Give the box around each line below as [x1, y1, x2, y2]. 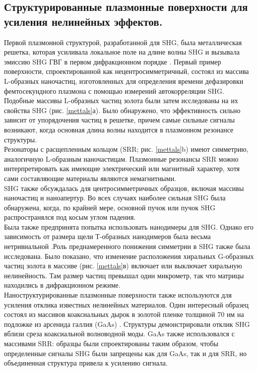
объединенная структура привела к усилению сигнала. [4, 358, 168, 368]
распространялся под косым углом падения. [4, 212, 136, 222]
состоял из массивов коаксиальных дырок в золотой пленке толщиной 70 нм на [4, 309, 244, 319]
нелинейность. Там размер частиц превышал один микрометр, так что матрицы [4, 270, 244, 280]
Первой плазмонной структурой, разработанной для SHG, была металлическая [4, 37, 242, 47]
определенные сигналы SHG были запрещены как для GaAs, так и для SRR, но [4, 348, 247, 358]
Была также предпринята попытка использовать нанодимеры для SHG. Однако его [4, 221, 254, 232]
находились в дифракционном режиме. [4, 280, 121, 290]
